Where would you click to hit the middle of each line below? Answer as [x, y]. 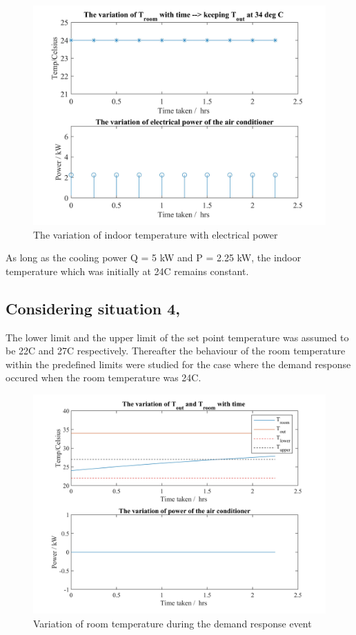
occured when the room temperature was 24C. [103, 377]
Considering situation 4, [93, 308]
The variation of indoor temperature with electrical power [156, 234]
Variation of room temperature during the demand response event [172, 623]
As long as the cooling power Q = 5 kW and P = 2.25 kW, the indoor [154, 258]
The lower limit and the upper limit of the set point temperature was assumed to [177, 337]
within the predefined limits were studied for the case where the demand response [178, 364]
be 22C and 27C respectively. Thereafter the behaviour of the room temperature [176, 351]
